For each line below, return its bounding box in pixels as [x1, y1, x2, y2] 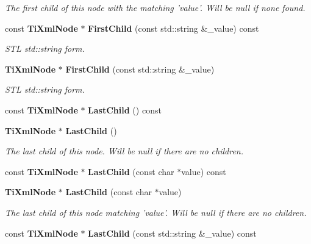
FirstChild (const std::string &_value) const [88, 21, 259, 34]
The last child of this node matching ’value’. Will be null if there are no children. [5, 206, 307, 218]
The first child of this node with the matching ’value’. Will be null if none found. [5, 1, 306, 13]
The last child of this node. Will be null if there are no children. [5, 145, 244, 157]
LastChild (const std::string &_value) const [88, 226, 257, 239]
